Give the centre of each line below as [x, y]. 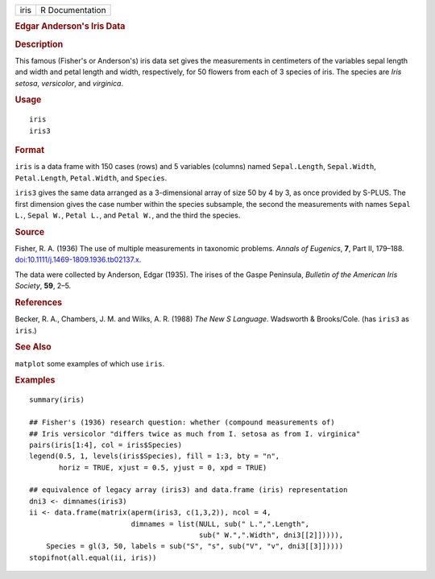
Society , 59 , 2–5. [43, 286]
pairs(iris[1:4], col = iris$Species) [106, 445]
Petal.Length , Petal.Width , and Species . [91, 178]
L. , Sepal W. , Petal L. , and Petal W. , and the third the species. [128, 215]
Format [29, 151]
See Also [33, 347]
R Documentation [73, 10]
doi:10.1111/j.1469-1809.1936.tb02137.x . [78, 260]
